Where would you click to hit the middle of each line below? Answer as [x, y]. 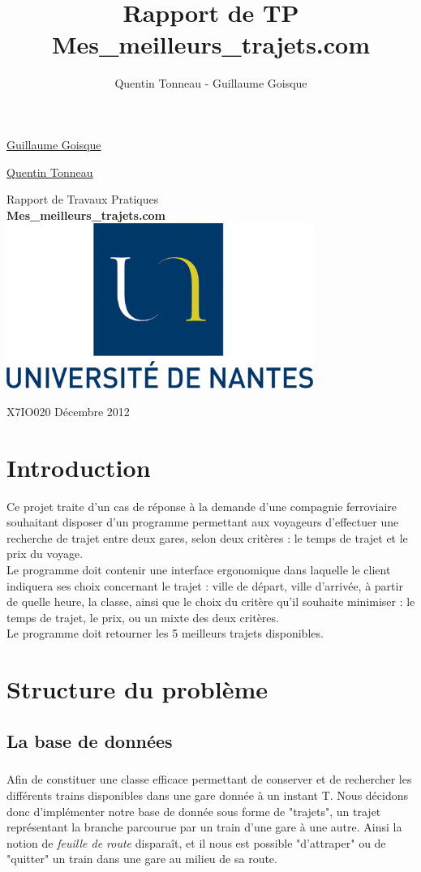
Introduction [79, 467]
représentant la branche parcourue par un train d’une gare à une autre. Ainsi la [204, 827]
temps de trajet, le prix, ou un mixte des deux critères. [143, 617]
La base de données [90, 740]
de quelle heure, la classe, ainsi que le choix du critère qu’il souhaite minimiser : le [211, 601]
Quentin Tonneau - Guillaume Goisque [211, 83]
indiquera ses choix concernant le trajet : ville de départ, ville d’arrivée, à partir [205, 585]
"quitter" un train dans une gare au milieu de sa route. [142, 859]
